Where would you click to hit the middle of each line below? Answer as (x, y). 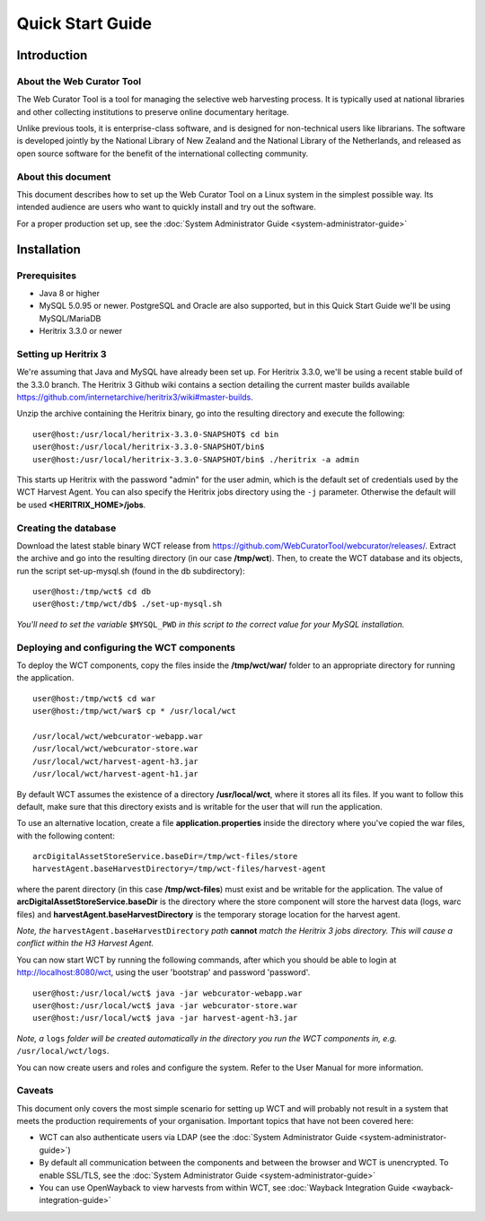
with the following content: (66, 836)
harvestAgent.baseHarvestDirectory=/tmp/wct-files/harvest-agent (180, 869)
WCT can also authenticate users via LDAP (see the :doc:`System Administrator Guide (198, 1138)
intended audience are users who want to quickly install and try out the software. (166, 207)
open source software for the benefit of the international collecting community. (163, 154)
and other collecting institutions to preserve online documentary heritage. (153, 111)
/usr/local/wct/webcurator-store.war (116, 749)
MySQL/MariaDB (70, 318)
